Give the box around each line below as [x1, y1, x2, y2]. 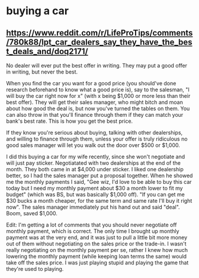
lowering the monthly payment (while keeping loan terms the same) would [6, 253, 187, 260]
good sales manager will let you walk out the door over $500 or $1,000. [6, 142, 181, 149]
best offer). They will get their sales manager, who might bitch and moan [6, 99, 184, 106]
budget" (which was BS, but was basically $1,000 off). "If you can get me [6, 191, 185, 198]
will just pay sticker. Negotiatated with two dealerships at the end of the [6, 159, 181, 167]
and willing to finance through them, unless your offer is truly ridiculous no [6, 135, 188, 142]
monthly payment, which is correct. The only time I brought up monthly [6, 228, 179, 235]
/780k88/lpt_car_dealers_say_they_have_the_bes [6, 37, 192, 47]
